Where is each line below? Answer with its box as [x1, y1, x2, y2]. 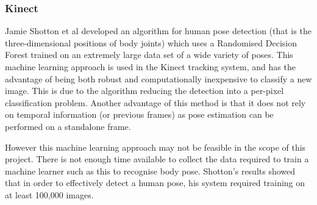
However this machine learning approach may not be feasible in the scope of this [5, 140, 306, 153]
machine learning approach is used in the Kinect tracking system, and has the [5, 60, 296, 73]
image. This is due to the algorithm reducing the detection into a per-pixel [5, 84, 284, 97]
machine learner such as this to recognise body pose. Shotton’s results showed [5, 164, 296, 177]
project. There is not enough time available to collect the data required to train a [5, 153, 309, 165]
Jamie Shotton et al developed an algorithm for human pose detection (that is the [5, 24, 312, 37]
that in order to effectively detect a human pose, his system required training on [5, 176, 305, 189]
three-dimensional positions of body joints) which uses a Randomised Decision [5, 36, 297, 49]
